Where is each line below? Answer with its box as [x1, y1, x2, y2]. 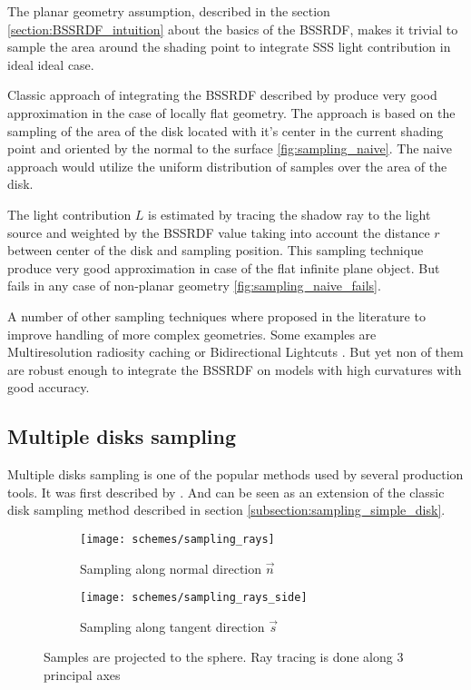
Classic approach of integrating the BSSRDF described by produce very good [7, 85, 437, 104]
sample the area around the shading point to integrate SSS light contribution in [7, 37, 451, 56]
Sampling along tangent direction [80, 616, 265, 636]
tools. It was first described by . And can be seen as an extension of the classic [7, 482, 445, 501]
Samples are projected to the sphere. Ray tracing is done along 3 [44, 647, 404, 666]
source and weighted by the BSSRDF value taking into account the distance [7, 222, 430, 241]
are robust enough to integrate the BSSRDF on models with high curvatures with [7, 360, 462, 379]
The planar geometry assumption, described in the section [7, 2, 330, 20]
